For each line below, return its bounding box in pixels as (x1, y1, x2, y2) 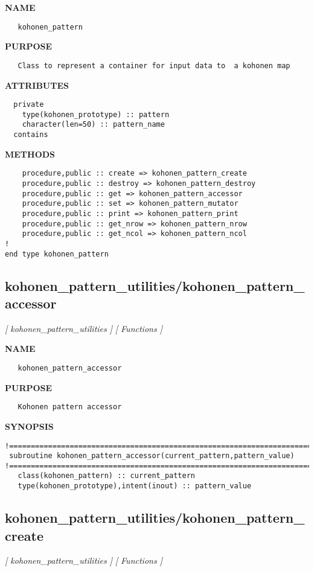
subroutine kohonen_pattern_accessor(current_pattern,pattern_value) (9, 451, 295, 461)
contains (13, 130, 48, 139)
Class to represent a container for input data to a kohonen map (18, 61, 290, 70)
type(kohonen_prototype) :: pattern (22, 110, 170, 119)
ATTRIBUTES (5, 78, 69, 91)
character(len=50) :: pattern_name (22, 120, 165, 129)
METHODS (5, 147, 56, 160)
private (13, 100, 44, 109)
